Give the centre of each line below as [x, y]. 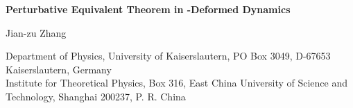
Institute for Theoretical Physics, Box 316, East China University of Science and [177, 83]
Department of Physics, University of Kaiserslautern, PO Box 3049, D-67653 [168, 56]
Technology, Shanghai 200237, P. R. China [96, 96]
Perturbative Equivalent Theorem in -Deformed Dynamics [148, 9]
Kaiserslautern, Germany [59, 69]
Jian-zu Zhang [36, 32]
